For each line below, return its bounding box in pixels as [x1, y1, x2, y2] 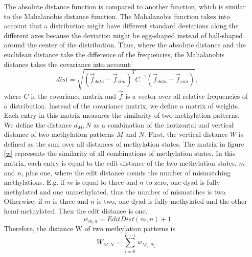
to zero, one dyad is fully [146, 177, 220, 187]
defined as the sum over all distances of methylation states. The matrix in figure [4, 138, 244, 149]
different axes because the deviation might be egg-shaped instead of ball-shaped [4, 30, 243, 40]
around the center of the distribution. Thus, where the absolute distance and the [4, 40, 246, 50]
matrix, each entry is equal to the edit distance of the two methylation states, [4, 158, 237, 168]
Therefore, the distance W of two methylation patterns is [4, 223, 175, 234]
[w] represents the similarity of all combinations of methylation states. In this [4, 148, 236, 158]
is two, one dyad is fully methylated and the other [97, 196, 247, 206]
